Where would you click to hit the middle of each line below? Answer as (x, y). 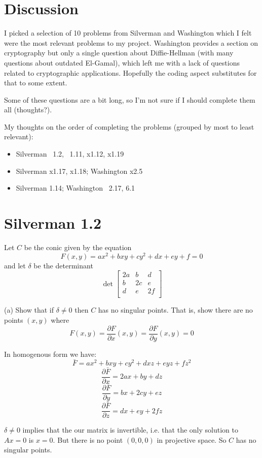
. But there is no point (88, 439)
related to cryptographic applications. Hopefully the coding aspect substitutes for (130, 72)
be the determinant (63, 265)
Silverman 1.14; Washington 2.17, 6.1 (76, 188)
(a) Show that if (29, 310)
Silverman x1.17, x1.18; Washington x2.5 (79, 171)
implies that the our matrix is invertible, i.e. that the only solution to (130, 430)
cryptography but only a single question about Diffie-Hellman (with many (119, 53)
